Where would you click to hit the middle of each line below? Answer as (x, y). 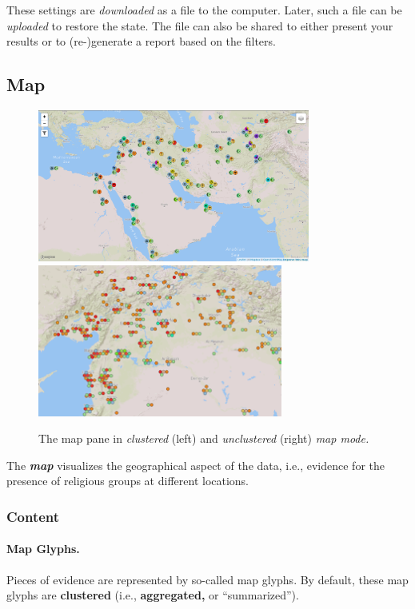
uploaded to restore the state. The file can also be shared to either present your (200, 25)
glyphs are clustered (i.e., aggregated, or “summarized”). (153, 595)
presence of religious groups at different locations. (128, 481)
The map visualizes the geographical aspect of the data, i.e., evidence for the (196, 465)
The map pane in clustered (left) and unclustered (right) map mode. (204, 438)
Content (33, 516)
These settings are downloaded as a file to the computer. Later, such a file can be (204, 10)
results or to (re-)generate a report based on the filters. (141, 41)
